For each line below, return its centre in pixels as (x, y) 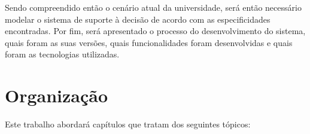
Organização (57, 95)
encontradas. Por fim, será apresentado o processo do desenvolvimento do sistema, (155, 31)
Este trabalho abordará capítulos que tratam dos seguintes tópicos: (128, 124)
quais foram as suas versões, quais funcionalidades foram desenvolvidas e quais (149, 42)
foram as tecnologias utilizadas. (62, 54)
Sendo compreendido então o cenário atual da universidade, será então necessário (153, 7)
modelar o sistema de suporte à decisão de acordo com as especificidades (138, 19)
